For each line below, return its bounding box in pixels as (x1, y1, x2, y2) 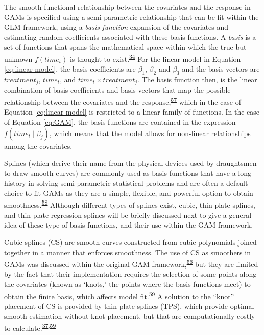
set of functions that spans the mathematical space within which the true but (4, 41, 247, 52)
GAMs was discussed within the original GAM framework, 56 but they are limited (4, 257, 258, 269)
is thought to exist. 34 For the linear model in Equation (69, 52, 241, 64)
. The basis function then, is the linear (137, 74, 257, 85)
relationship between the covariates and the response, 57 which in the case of (4, 95, 242, 107)
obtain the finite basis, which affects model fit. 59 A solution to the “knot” (4, 289, 234, 301)
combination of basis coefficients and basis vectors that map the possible (4, 84, 231, 95)
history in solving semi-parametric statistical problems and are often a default (4, 177, 248, 188)
